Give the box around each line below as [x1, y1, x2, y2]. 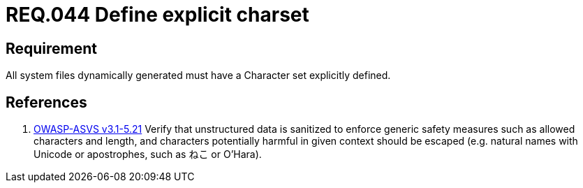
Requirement [6, 39, 98, 57]
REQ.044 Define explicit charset [6, 3, 309, 27]
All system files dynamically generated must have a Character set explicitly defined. [6, 69, 391, 82]
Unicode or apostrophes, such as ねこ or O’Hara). [34, 148, 262, 161]
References [6, 93, 87, 111]
